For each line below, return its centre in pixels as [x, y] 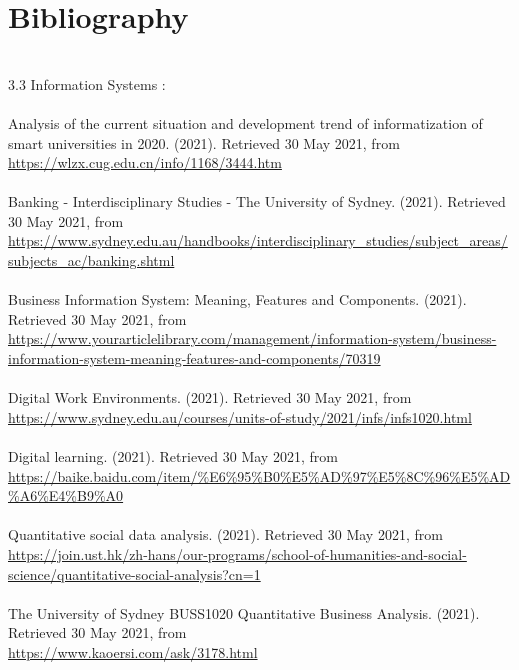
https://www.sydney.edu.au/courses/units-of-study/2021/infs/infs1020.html [240, 416]
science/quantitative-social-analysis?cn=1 [134, 573]
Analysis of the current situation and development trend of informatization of [245, 122]
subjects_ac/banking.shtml [91, 260]
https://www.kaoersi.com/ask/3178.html [133, 651]
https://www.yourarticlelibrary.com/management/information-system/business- [252, 338]
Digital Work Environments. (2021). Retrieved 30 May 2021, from [210, 397]
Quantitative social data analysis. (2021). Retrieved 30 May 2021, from [225, 534]
